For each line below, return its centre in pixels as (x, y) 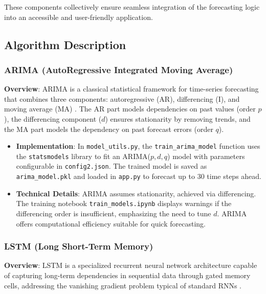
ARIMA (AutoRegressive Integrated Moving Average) (119, 69)
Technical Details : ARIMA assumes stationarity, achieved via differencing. (136, 193)
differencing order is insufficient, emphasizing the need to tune (114, 213)
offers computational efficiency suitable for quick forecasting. (111, 223)
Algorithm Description (65, 44)
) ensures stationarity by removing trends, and (178, 118)
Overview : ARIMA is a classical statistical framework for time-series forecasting (131, 89)
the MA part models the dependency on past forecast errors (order (109, 129)
